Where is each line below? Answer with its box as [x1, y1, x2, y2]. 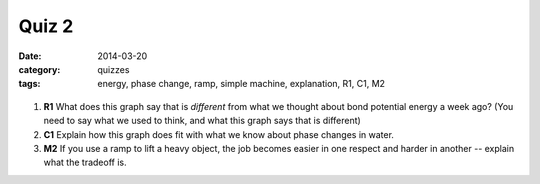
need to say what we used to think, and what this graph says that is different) [43, 115, 362, 127]
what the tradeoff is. [43, 156, 127, 169]
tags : [18, 78, 41, 90]
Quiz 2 [18, 15, 74, 37]
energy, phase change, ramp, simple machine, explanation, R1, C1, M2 [97, 78, 385, 90]
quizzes [97, 63, 130, 75]
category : [18, 63, 61, 75]
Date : [18, 50, 42, 62]
